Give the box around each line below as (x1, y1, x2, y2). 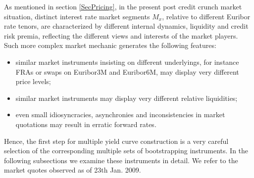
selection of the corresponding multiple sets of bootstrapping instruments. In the (4, 145, 249, 156)
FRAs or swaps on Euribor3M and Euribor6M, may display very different (15, 66, 239, 77)
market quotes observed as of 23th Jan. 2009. (4, 165, 141, 175)
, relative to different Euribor (162, 11, 251, 21)
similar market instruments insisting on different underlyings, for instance (15, 56, 239, 67)
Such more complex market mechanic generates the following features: (4, 40, 216, 50)
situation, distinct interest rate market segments (4, 11, 150, 21)
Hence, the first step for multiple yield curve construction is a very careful (4, 135, 229, 146)
